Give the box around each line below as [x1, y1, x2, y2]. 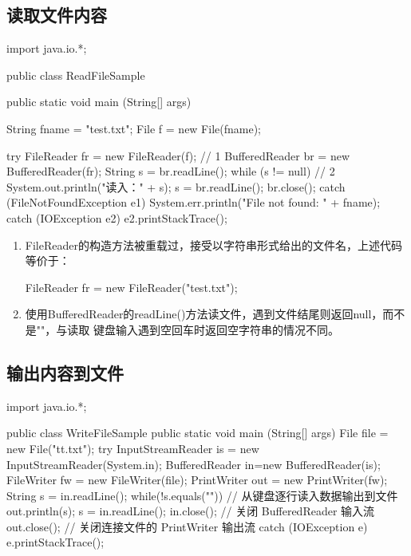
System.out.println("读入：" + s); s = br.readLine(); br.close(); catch [6, 178, 346, 195]
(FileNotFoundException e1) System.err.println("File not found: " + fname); [6, 194, 381, 211]
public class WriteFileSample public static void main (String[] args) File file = [6, 424, 389, 441]
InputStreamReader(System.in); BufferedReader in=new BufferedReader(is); [6, 455, 381, 472]
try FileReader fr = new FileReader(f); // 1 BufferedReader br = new [6, 147, 350, 164]
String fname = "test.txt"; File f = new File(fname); [6, 120, 261, 136]
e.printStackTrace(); [6, 534, 105, 550]
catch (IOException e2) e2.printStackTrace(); [6, 209, 227, 226]
